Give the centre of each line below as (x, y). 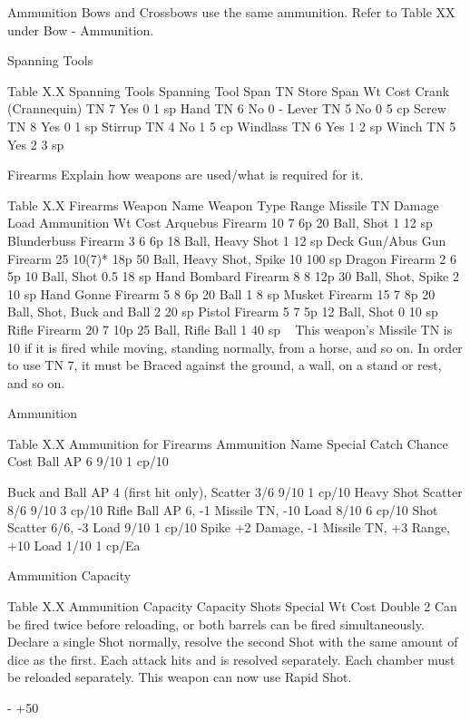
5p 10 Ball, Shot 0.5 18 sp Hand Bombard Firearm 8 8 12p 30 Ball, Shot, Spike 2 (233, 276)
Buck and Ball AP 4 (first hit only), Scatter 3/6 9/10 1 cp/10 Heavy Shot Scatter (235, 492)
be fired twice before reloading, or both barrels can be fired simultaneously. (216, 624)
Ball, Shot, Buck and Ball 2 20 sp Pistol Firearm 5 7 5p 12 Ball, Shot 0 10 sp (223, 312)
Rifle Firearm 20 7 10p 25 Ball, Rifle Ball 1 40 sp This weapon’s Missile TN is (230, 329)
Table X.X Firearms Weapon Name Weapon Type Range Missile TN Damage (223, 205)
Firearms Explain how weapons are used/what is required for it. (186, 175)
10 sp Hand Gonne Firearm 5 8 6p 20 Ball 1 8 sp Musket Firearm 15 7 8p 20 (221, 293)
